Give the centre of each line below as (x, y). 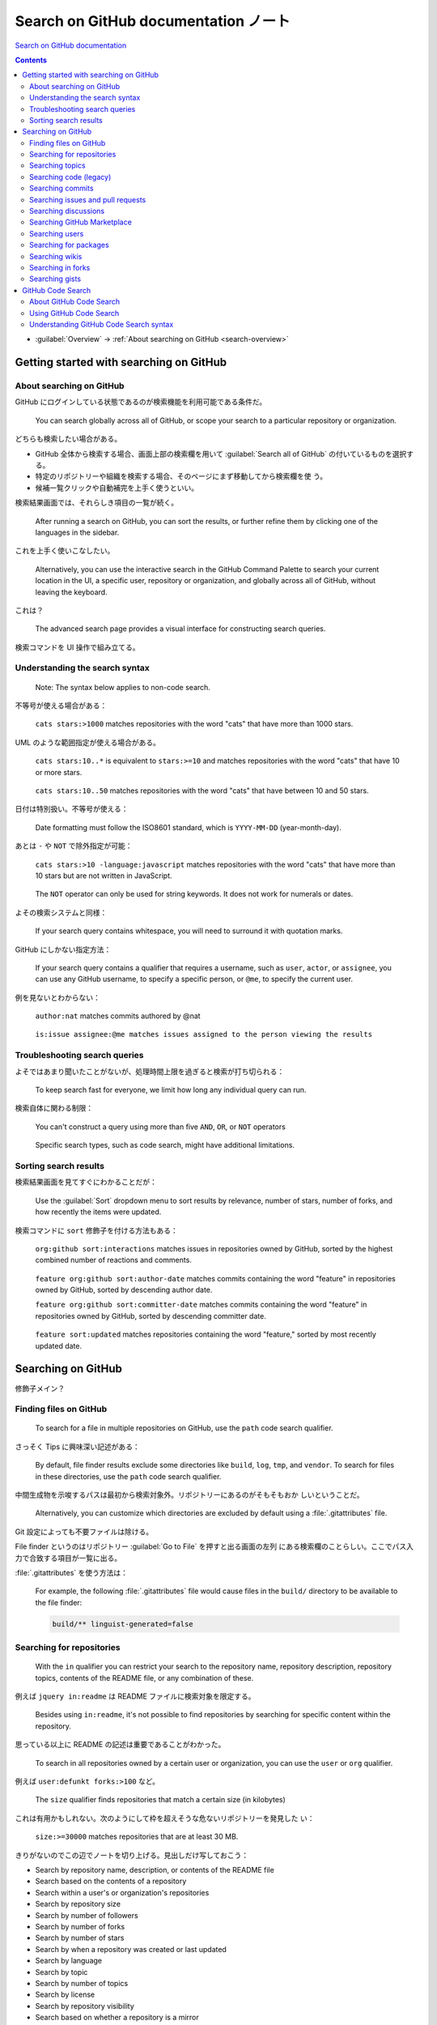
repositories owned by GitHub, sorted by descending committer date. (151, 1315)
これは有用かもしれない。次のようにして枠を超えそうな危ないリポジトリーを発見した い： (165, 1818)
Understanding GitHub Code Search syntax (102, 324)
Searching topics (57, 165)
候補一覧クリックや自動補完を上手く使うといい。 (117, 488)
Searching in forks (60, 267)
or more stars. (59, 772)
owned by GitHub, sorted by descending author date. (124, 1290)
